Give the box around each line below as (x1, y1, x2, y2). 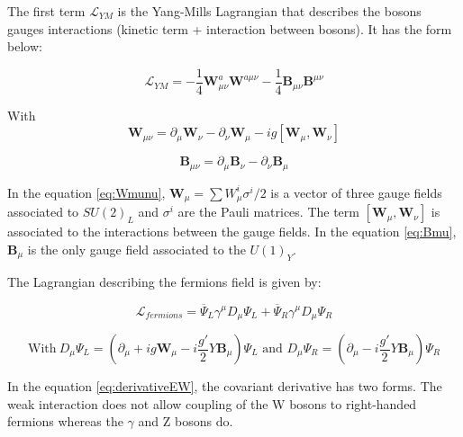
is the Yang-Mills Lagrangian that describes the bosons (117, 2, 422, 20)
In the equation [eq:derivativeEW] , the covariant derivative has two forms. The (7, 377, 442, 395)
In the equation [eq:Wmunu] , (7, 183, 166, 201)
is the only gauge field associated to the (27, 239, 246, 258)
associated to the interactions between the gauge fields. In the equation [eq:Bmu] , (7, 222, 457, 241)
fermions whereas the (7, 412, 123, 431)
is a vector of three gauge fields (270, 183, 442, 201)
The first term (7, 2, 86, 20)
